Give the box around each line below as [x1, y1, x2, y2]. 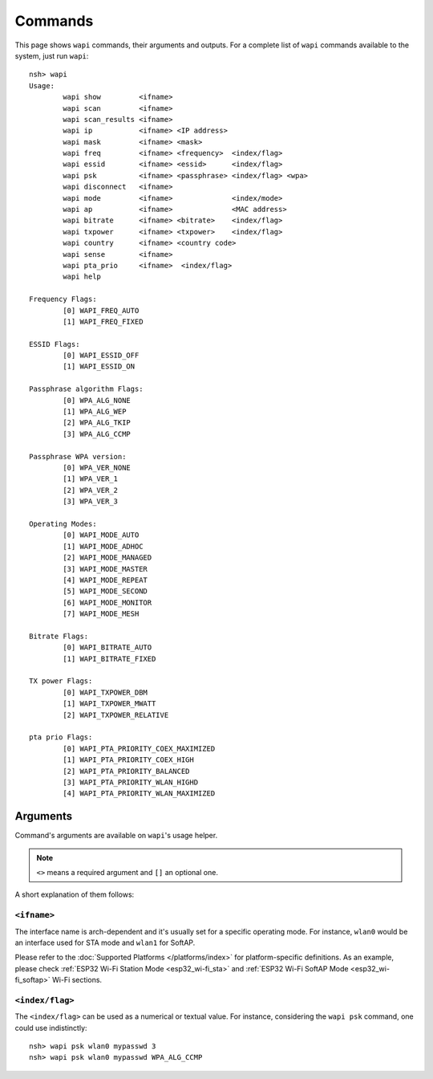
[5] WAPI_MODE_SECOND [63, 587, 148, 596]
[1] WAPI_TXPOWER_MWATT [63, 699, 156, 708]
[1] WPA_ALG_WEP [63, 407, 127, 417]
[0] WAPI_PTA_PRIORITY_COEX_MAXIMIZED [63, 743, 216, 753]
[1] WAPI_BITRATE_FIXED [63, 654, 156, 663]
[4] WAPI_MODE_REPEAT [63, 575, 148, 584]
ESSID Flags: [29, 340, 80, 348]
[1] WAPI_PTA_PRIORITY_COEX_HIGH [63, 755, 194, 764]
